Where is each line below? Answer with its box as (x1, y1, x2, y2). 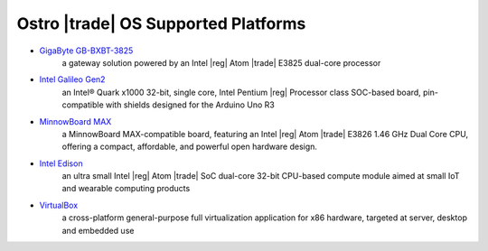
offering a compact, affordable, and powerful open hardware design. (61, 141, 318, 153)
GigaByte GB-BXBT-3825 (39, 45, 134, 56)
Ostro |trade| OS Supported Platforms (16, 14, 306, 33)
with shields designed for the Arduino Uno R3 (105, 99, 276, 110)
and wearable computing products (61, 183, 191, 194)
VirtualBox (39, 200, 79, 210)
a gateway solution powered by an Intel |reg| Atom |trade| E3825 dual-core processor (61, 57, 381, 68)
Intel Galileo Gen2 (39, 74, 106, 85)
